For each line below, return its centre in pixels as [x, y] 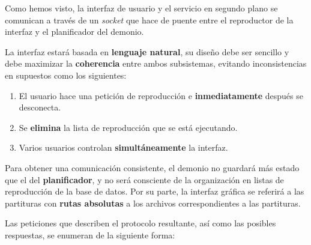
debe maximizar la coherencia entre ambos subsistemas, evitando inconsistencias [156, 63]
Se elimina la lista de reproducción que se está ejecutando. [128, 127]
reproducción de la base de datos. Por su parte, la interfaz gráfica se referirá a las [155, 191]
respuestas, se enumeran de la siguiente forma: [90, 234]
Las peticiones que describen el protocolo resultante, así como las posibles [140, 223]
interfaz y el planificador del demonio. [74, 32]
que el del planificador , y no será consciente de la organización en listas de [144, 179]
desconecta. [40, 107]
